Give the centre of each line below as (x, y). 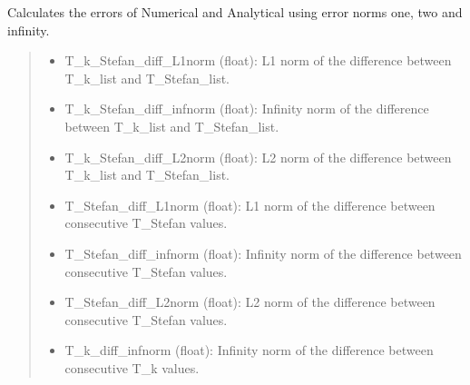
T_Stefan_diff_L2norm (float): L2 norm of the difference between (250, 302)
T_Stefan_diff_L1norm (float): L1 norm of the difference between (250, 205)
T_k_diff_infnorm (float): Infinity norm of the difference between (249, 350)
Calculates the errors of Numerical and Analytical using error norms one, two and (235, 12)
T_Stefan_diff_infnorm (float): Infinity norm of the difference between (263, 253)
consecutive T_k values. (132, 367)
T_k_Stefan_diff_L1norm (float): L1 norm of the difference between (258, 60)
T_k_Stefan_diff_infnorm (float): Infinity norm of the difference (247, 109)
